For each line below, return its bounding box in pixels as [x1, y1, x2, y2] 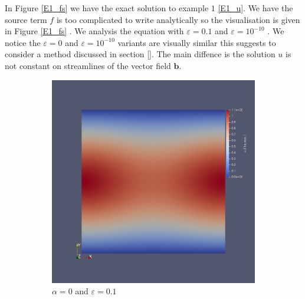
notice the [5, 36, 41, 48]
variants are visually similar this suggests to [117, 36, 276, 48]
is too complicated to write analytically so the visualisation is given [56, 13, 300, 25]
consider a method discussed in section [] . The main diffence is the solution [5, 48, 276, 60]
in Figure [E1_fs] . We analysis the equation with [5, 25, 184, 37]
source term [5, 13, 47, 25]
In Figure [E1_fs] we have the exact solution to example [5, 2, 209, 14]
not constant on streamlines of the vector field [5, 59, 171, 71]
